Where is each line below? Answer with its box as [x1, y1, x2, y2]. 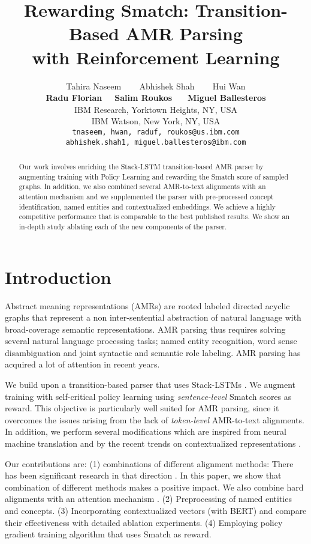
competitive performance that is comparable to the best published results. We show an [19, 211, 290, 222]
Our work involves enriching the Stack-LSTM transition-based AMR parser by [19, 161, 264, 171]
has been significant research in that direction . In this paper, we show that [5, 469, 282, 482]
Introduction [5, 264, 111, 289]
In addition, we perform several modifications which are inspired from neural [5, 425, 286, 438]
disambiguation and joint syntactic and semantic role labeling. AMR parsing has [5, 346, 301, 358]
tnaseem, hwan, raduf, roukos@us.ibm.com [72, 127, 240, 136]
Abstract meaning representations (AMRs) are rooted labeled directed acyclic [5, 299, 290, 312]
